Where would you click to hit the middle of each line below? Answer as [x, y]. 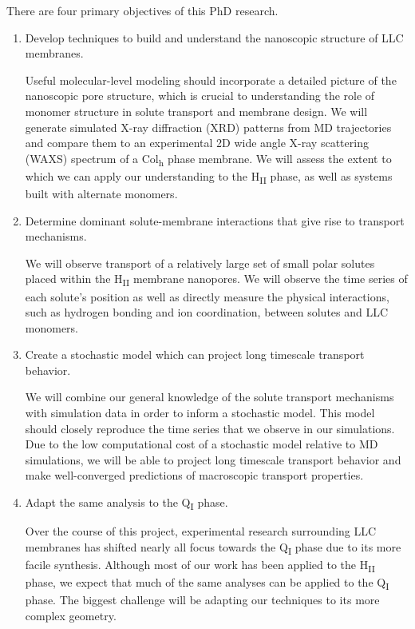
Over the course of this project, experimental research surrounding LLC [201, 531]
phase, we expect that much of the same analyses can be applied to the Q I [207, 583]
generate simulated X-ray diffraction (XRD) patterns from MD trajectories [208, 127]
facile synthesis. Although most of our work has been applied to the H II [200, 565]
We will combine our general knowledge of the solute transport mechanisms [209, 397]
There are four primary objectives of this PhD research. [142, 10]
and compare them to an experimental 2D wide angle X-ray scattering [197, 143]
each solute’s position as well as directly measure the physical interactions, [207, 296]
